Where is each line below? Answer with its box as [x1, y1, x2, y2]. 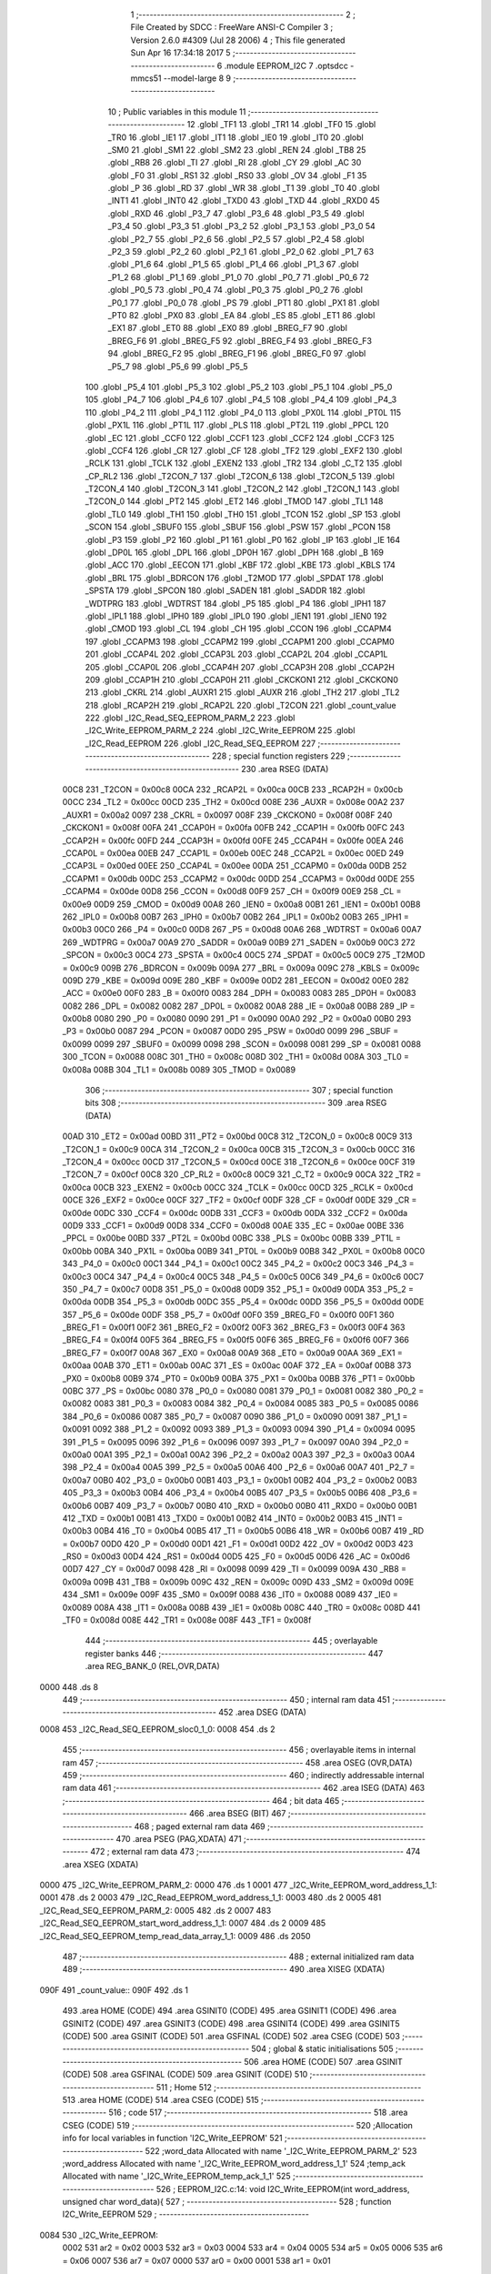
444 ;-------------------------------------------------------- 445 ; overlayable [85, 1635, 378, 1646]
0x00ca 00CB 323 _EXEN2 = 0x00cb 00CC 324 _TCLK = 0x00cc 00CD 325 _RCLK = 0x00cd [62, 1182, 414, 1192]
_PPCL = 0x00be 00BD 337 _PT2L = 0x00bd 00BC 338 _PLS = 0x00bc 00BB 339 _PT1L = [62, 1233, 402, 1243]
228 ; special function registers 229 [211, 750, 346, 761]
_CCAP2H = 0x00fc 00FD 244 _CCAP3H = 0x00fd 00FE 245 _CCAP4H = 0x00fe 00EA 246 [62, 835, 404, 846]
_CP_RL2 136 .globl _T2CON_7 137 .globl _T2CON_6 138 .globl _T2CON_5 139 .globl [85, 470, 396, 481]
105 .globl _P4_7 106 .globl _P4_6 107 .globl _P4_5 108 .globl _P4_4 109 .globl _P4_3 [85, 394, 397, 405]
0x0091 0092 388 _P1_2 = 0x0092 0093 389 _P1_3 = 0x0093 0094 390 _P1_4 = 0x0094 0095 [62, 1424, 416, 1434]
